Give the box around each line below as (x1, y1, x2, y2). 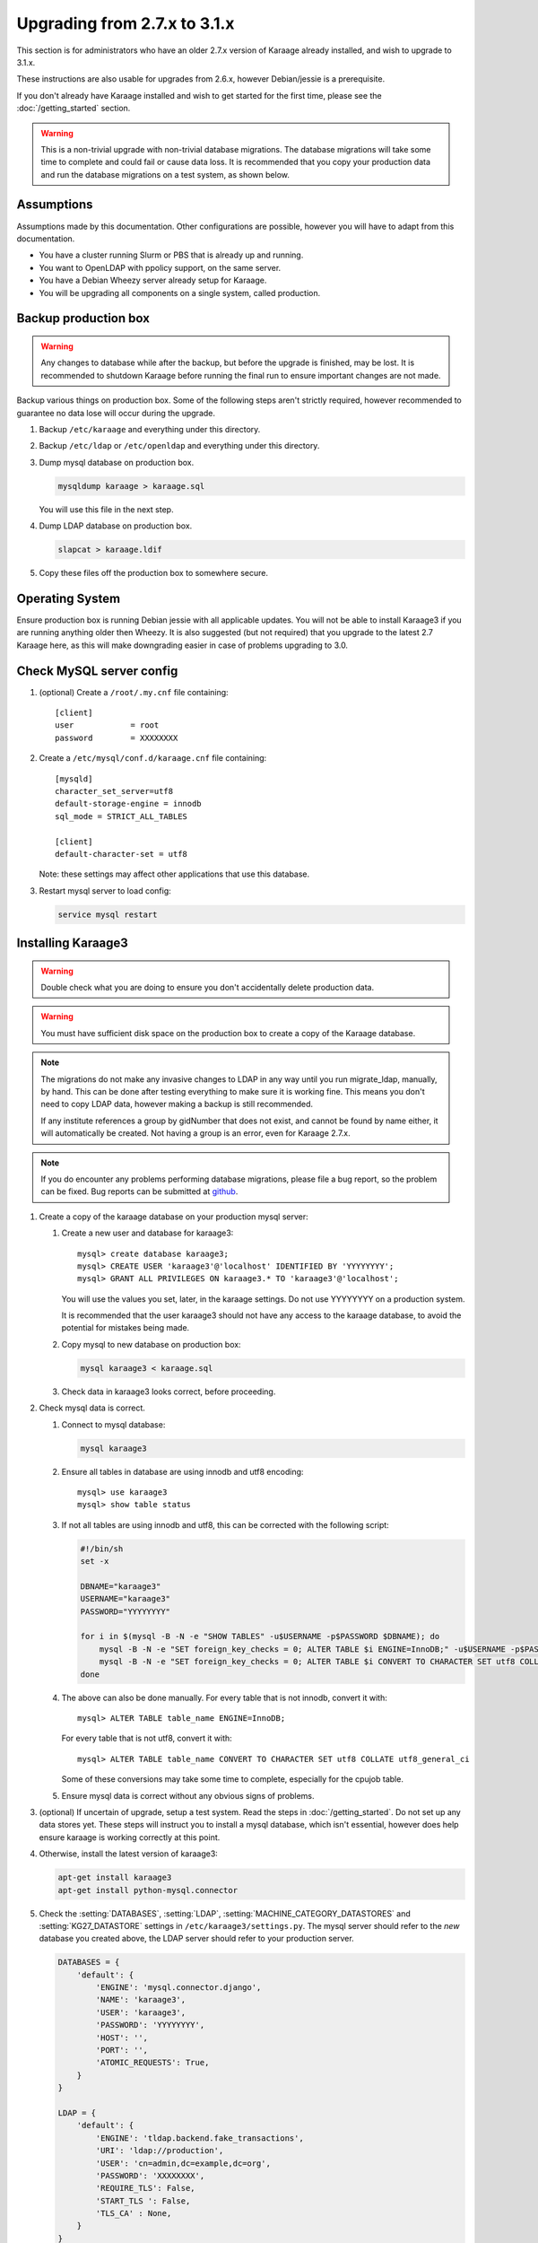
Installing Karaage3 (16, 936, 129, 951)
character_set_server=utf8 (55, 786, 174, 796)
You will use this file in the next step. (39, 503, 174, 515)
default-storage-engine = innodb (55, 799, 202, 809)
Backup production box (16, 310, 150, 327)
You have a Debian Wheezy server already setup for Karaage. (39, 275, 267, 286)
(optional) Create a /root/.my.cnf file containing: (39, 686, 229, 697)
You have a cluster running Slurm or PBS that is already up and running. (39, 249, 304, 260)
